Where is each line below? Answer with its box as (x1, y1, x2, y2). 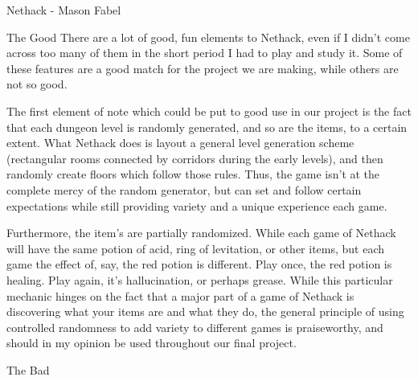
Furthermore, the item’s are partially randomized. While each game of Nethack (6, 224, 396, 241)
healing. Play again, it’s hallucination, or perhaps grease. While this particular (6, 271, 393, 288)
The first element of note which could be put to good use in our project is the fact (6, 102, 412, 119)
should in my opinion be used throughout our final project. (6, 334, 297, 351)
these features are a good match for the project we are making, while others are (6, 59, 399, 76)
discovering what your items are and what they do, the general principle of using (6, 303, 404, 320)
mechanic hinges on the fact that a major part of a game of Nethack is (6, 287, 354, 304)
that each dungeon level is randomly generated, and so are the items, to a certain (6, 118, 408, 135)
